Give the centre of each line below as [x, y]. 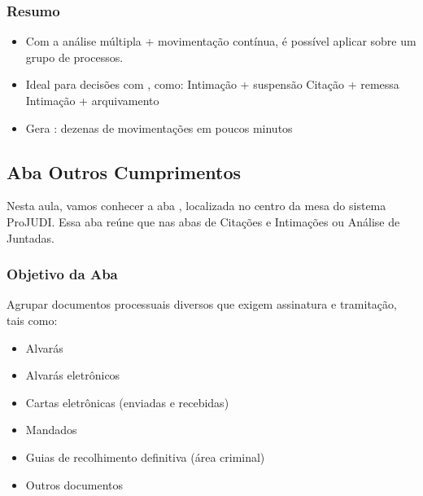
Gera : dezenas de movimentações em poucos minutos [159, 127]
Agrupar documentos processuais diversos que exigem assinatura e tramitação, [202, 304]
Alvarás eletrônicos [73, 375]
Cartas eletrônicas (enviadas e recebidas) [127, 402]
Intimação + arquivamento [92, 100]
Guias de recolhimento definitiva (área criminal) [145, 456]
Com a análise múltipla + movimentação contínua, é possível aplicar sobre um [221, 41]
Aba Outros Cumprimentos [124, 171]
